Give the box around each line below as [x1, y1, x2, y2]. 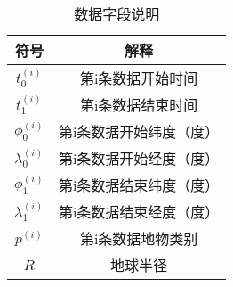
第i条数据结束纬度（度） [58, 175, 220, 195]
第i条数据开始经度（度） [58, 148, 220, 168]
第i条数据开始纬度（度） [58, 121, 220, 142]
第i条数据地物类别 [79, 228, 198, 249]
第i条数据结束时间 [79, 94, 198, 115]
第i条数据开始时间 [79, 68, 198, 88]
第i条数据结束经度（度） [58, 201, 220, 222]
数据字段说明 [74, 4, 160, 24]
